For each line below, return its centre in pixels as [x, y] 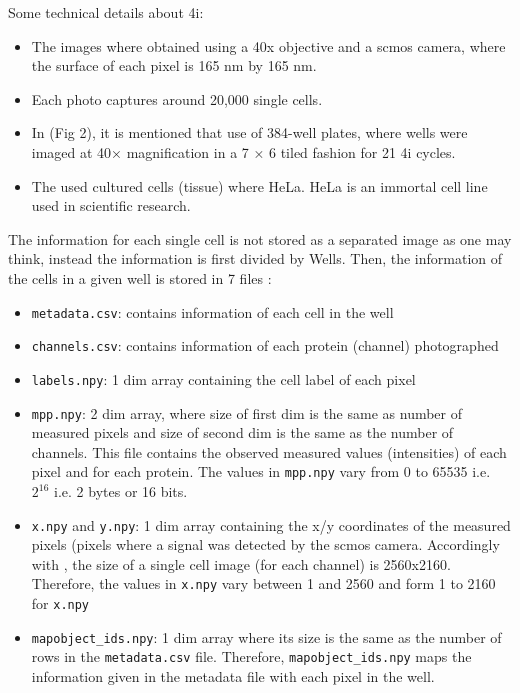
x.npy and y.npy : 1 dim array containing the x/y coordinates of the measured [271, 524]
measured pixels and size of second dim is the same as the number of [242, 432]
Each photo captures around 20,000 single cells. [177, 98]
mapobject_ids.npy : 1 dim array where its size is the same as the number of [266, 636]
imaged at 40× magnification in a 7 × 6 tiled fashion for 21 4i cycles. [243, 151]
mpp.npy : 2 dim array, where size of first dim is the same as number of [247, 412]
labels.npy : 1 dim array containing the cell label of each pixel [223, 378]
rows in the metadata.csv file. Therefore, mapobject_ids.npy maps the [251, 656]
